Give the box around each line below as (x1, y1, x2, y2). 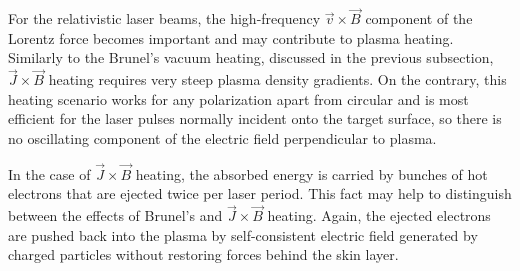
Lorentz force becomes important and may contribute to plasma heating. (8, 27, 454, 48)
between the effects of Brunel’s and (8, 205, 223, 226)
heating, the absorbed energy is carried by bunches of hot (135, 163, 488, 184)
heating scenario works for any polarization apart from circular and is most (8, 88, 469, 109)
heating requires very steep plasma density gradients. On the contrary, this (48, 69, 507, 90)
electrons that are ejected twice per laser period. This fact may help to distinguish (8, 183, 512, 204)
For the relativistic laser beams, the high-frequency (8, 8, 321, 29)
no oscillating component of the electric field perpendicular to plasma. (8, 128, 437, 148)
